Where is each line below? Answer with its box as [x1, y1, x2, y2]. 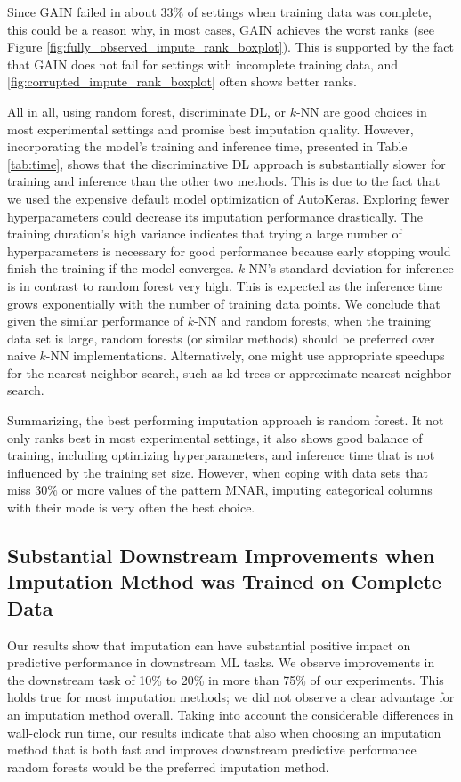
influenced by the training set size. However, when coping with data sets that [7, 463, 428, 481]
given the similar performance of [7, 311, 184, 330]
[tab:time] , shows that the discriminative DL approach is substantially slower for [7, 154, 446, 173]
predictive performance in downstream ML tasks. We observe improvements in [7, 653, 435, 672]
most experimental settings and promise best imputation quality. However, [7, 119, 414, 138]
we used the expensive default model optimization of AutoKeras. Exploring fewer [7, 189, 449, 207]
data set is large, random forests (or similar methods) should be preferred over [7, 328, 435, 347]
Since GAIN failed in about [7, 3, 157, 20]
